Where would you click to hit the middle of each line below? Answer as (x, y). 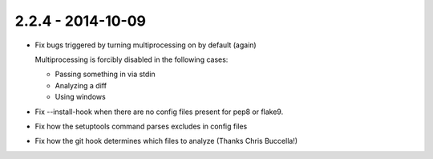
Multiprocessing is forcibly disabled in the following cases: (132, 59)
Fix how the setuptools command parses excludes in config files (141, 126)
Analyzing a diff (81, 85)
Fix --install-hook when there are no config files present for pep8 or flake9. (159, 112)
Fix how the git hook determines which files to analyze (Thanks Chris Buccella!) (166, 141)
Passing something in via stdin (105, 74)
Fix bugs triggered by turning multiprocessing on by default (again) (146, 45)
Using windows (80, 97)
